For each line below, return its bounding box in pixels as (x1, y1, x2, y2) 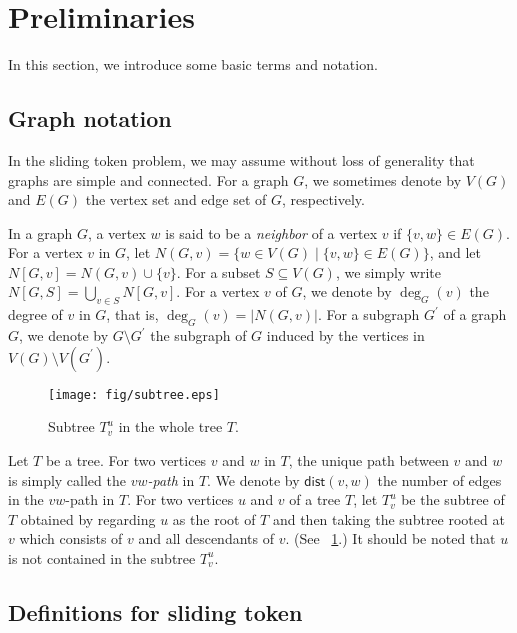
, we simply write (335, 261, 442, 282)
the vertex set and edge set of (85, 189, 267, 210)
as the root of (172, 508, 256, 529)
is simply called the (8, 469, 126, 490)
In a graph (8, 222, 73, 243)
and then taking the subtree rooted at (272, 508, 505, 529)
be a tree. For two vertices (45, 449, 207, 470)
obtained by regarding (20, 508, 156, 529)
